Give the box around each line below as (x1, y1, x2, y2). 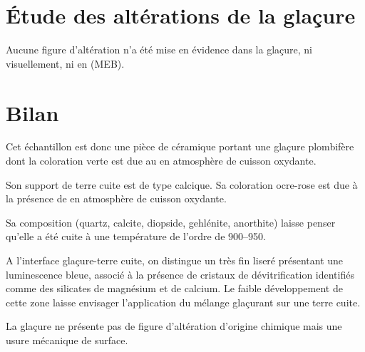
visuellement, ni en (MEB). (6, 56, 125, 71)
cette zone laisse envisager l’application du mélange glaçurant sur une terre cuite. (6, 294, 361, 309)
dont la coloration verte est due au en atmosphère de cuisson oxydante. (6, 153, 317, 168)
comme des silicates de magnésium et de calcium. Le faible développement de (6, 281, 343, 296)
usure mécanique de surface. (6, 332, 128, 347)
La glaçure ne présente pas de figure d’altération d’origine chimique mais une (6, 319, 342, 333)
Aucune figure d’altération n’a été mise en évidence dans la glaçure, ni (6, 42, 312, 57)
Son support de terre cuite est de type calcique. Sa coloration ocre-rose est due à (6, 177, 358, 192)
